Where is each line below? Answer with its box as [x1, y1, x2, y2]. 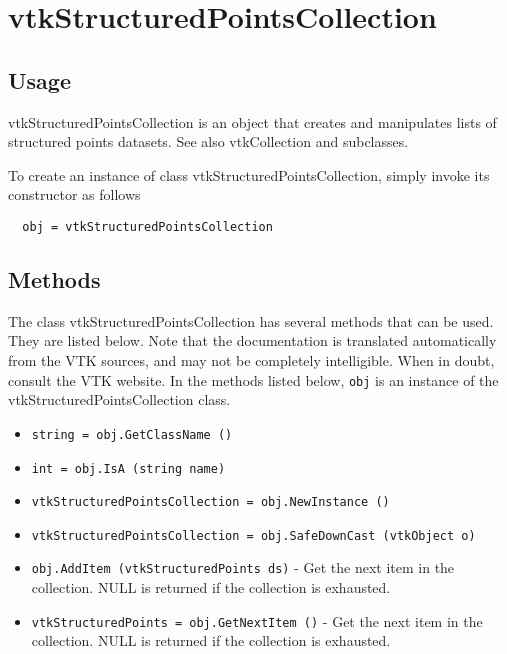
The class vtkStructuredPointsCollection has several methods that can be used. [8, 310, 494, 331]
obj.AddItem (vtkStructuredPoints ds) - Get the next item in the [31, 557, 455, 578]
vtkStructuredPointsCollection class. [8, 389, 231, 410]
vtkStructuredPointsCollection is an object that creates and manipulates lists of [8, 111, 497, 132]
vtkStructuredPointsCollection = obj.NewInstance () [31, 495, 390, 510]
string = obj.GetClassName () [31, 427, 233, 442]
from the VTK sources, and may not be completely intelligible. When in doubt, [8, 350, 495, 370]
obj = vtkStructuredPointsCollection [22, 219, 273, 234]
